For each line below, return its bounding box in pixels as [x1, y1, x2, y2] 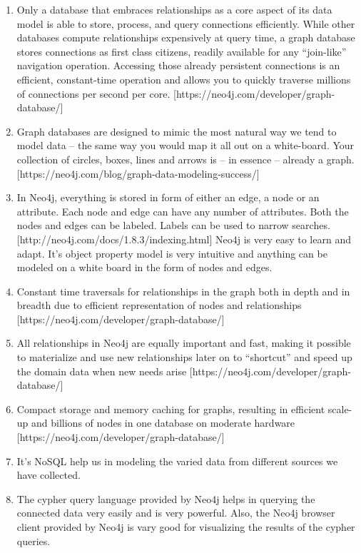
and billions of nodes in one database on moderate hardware [31, 415, 295, 430]
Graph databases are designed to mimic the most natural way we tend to [16, 123, 337, 138]
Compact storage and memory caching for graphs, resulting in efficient [16, 401, 325, 416]
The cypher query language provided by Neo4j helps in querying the [16, 491, 315, 506]
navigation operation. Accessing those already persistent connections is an [16, 58, 340, 73]
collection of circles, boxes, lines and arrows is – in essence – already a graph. [16, 151, 355, 166]
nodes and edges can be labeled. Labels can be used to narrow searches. [16, 218, 330, 233]
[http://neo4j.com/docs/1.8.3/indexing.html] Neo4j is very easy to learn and [16, 231, 351, 246]
